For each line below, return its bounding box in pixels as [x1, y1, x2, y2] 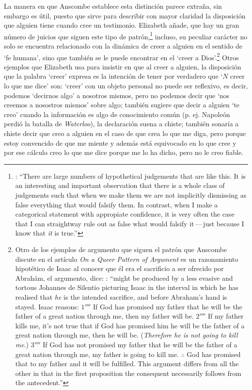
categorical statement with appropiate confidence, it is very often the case [15, 209, 235, 219]
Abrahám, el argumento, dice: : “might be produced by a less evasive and [15, 272, 233, 283]
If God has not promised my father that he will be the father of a [43, 339, 237, 349]
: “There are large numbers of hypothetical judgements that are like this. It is [15, 170, 246, 181]
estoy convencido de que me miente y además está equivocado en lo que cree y [4, 137, 236, 148]
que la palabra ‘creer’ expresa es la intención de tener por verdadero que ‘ [4, 71, 223, 81]
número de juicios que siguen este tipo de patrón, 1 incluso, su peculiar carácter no [4, 30, 248, 41]
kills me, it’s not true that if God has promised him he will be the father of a [15, 320, 245, 330]
